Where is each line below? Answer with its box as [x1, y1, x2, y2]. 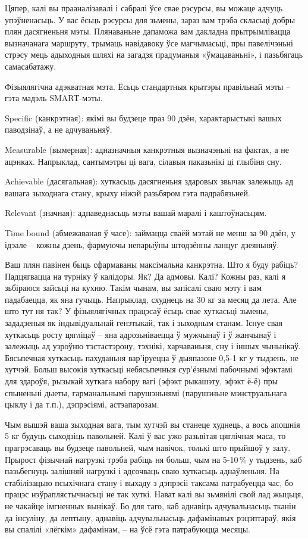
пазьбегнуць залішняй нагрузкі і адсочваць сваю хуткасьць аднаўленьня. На [5, 465, 279, 477]
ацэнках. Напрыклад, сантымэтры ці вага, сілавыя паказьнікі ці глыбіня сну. [5, 155, 282, 167]
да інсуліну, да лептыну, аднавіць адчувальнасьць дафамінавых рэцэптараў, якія [5, 511, 296, 524]
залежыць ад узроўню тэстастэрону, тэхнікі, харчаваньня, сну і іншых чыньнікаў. [5, 340, 301, 352]
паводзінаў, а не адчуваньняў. [5, 123, 112, 136]
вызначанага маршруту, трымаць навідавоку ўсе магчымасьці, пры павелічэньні [5, 36, 293, 49]
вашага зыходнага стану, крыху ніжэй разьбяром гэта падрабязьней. [5, 186, 250, 199]
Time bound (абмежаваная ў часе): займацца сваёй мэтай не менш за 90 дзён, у [5, 226, 296, 239]
